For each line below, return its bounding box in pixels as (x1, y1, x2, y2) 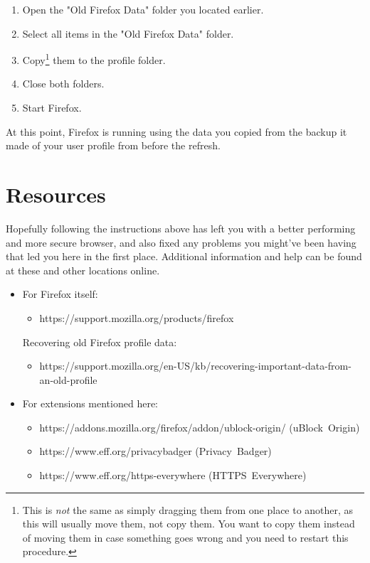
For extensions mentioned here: (22, 396, 159, 411)
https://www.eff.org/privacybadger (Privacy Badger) (39, 444, 272, 459)
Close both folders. (22, 76, 105, 91)
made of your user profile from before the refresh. (6, 138, 221, 153)
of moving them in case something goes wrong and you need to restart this (22, 530, 349, 545)
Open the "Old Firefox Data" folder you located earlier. (22, 2, 264, 16)
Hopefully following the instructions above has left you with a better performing (6, 220, 356, 235)
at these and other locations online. (6, 262, 160, 277)
